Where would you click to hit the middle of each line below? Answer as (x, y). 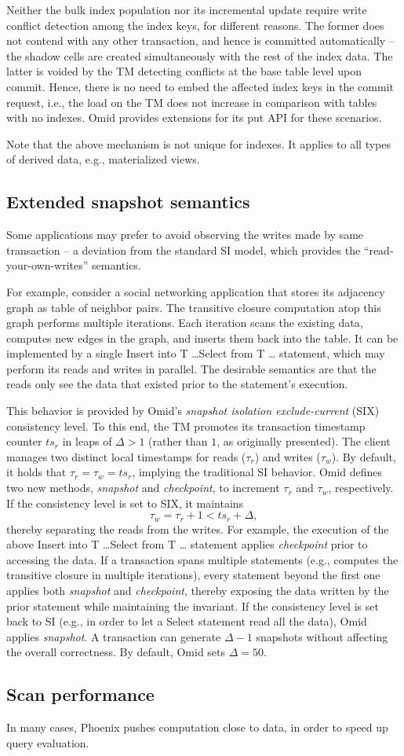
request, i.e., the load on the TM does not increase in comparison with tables (192, 102)
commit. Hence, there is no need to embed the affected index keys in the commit (200, 86)
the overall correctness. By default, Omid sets (116, 652)
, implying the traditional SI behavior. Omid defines (257, 472)
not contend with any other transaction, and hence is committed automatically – (200, 40)
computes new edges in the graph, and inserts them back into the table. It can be (202, 338)
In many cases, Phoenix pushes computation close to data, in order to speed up (197, 727)
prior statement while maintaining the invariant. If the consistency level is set (193, 606)
